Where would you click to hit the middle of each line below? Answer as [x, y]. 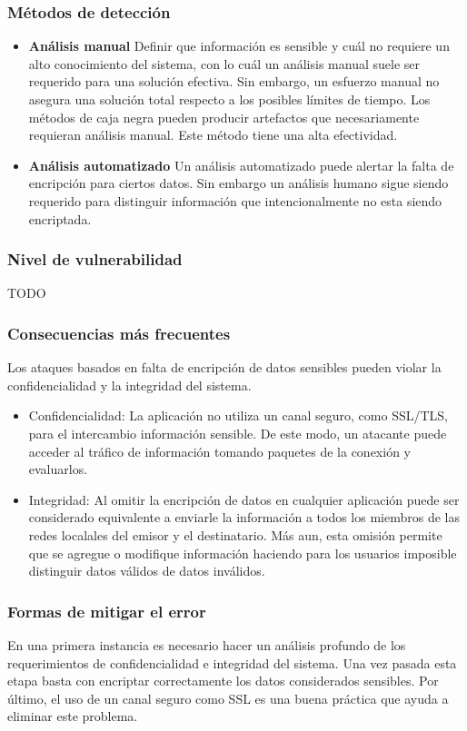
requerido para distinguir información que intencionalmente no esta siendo [235, 200]
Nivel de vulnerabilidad [95, 259]
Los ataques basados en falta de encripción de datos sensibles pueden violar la [224, 367]
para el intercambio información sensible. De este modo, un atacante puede [238, 433]
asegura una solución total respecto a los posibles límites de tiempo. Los [229, 99]
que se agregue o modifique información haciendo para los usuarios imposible [243, 553]
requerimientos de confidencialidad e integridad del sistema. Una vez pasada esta [232, 662]
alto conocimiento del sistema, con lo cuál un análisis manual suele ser [224, 63]
